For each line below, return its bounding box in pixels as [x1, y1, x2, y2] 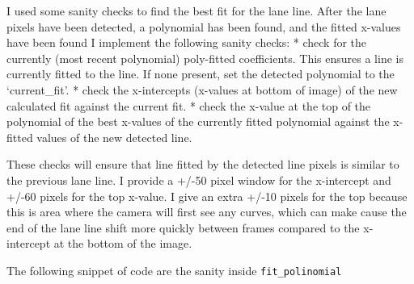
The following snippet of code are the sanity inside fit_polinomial [6, 261, 342, 278]
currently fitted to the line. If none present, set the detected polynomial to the [6, 65, 395, 82]
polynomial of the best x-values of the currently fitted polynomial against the [6, 113, 390, 130]
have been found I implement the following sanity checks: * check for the [6, 34, 367, 51]
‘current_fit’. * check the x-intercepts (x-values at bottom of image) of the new [6, 81, 398, 98]
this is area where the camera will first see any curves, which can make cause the [6, 203, 407, 220]
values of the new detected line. [36, 128, 192, 145]
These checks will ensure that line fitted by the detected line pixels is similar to [6, 156, 399, 173]
